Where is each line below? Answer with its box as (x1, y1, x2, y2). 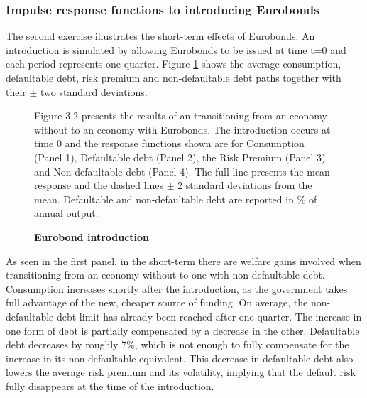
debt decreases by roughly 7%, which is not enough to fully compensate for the (6, 337, 349, 352)
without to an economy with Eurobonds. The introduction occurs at (34, 122, 331, 136)
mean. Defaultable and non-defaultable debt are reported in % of (34, 191, 317, 206)
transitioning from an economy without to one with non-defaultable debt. (6, 267, 325, 282)
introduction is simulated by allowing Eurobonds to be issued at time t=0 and (6, 42, 346, 57)
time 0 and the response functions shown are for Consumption (34, 136, 305, 151)
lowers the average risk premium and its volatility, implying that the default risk (6, 365, 356, 380)
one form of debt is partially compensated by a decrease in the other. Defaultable (6, 323, 360, 338)
